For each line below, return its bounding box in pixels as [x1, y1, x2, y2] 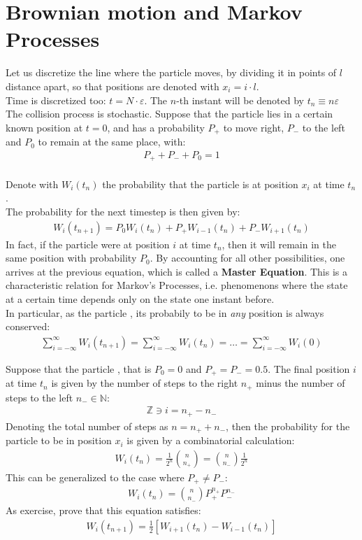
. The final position [268, 361, 350, 376]
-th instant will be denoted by [176, 92, 305, 107]
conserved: [6, 319, 50, 334]
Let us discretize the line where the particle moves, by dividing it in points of [6, 65, 337, 80]
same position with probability [6, 250, 137, 265]
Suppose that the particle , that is [6, 361, 152, 376]
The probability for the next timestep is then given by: [6, 204, 240, 218]
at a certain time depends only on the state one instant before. [6, 292, 275, 306]
